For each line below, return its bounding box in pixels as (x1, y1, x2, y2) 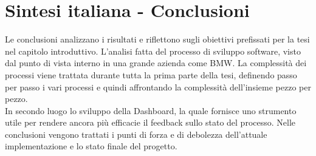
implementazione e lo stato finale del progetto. (5, 140, 177, 152)
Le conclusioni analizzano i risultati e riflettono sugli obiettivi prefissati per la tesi (5, 33, 310, 46)
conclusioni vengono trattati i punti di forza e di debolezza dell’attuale (5, 127, 267, 140)
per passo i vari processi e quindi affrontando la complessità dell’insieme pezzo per (5, 80, 311, 93)
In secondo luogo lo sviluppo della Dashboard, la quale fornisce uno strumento (5, 104, 297, 117)
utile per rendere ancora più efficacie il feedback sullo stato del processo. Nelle (5, 116, 296, 129)
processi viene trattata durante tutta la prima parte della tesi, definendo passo (5, 68, 297, 81)
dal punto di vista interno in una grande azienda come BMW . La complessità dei (5, 56, 307, 69)
